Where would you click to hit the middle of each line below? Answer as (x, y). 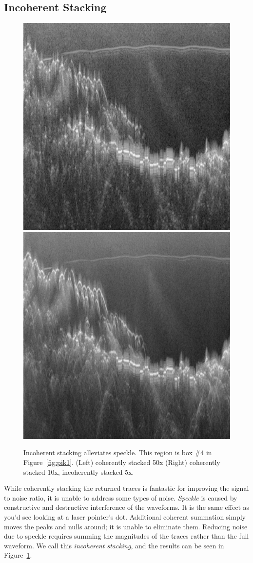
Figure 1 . (18, 555)
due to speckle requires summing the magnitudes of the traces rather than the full (126, 536)
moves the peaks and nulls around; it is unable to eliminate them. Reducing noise (126, 526)
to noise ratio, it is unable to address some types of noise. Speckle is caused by (121, 497)
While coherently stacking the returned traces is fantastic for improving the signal (126, 488)
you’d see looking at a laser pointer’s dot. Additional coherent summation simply (125, 516)
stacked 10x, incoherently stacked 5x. (79, 472)
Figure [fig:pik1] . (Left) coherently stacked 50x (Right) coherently (122, 462)
